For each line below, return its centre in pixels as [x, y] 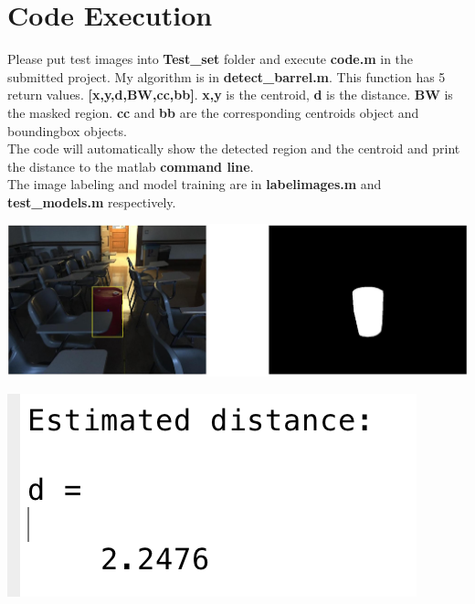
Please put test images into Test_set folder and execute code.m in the [211, 59]
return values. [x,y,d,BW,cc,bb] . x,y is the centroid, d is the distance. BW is [230, 95]
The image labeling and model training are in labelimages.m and [195, 184]
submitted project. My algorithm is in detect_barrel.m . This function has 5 [227, 76]
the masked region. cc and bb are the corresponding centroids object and [213, 112]
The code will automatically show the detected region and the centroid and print [234, 148]
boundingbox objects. [67, 130]
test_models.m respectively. [92, 201]
